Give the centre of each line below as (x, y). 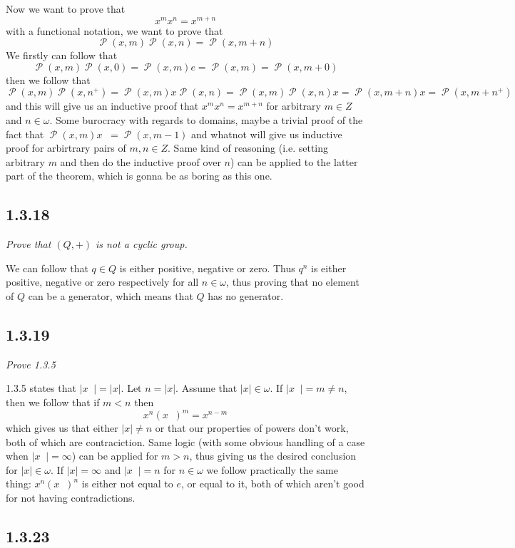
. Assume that (206, 388)
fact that (25, 134)
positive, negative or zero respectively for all (102, 282)
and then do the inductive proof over (141, 161)
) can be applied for (115, 456)
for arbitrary (294, 106)
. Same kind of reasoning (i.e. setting (248, 148)
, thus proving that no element (293, 282)
